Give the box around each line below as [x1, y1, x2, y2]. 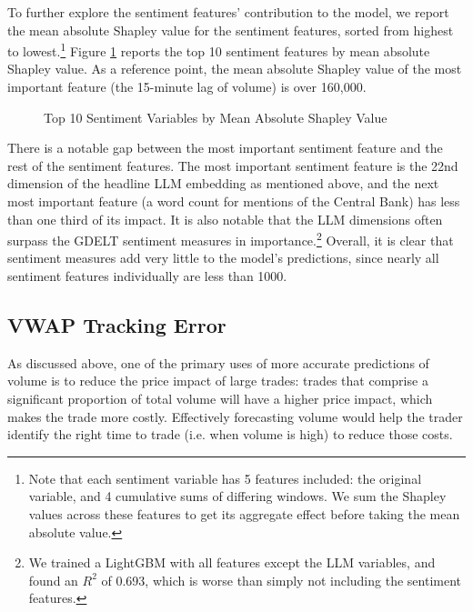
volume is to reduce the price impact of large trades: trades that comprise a [7, 371, 428, 390]
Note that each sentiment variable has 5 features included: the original [28, 468, 422, 487]
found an [28, 570, 78, 589]
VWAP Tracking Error [7, 311, 226, 339]
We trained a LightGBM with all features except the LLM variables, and [28, 553, 436, 572]
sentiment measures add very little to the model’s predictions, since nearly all [7, 248, 439, 267]
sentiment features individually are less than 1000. [7, 266, 287, 286]
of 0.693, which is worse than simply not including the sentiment [101, 570, 461, 589]
